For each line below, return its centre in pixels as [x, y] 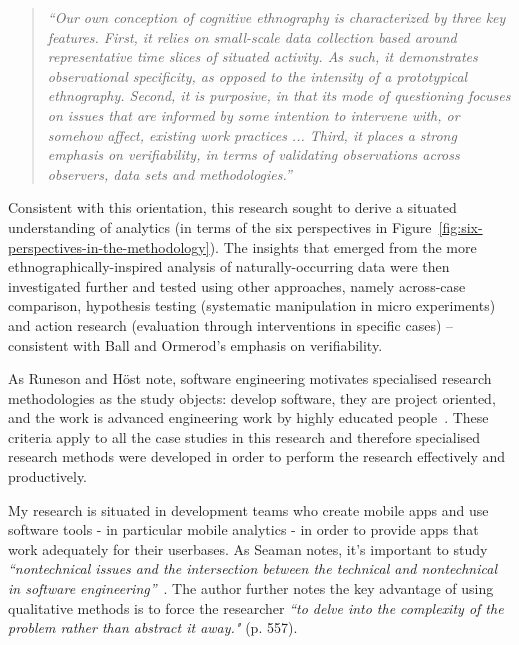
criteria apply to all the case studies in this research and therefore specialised [244, 436]
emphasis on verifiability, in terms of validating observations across [253, 154]
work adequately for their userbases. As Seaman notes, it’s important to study [248, 548]
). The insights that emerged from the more [343, 246]
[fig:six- [460, 226]
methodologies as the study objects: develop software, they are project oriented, [252, 397]
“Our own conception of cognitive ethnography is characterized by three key [276, 17]
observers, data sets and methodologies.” [169, 173]
